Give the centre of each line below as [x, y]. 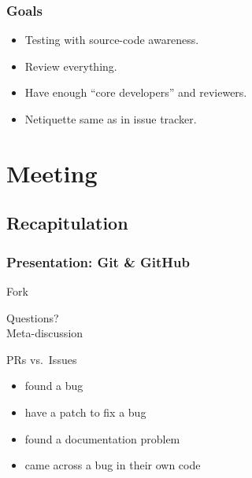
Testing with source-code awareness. [112, 40]
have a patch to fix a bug [85, 412]
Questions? [33, 317]
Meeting [52, 173]
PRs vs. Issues [42, 359]
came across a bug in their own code [113, 465]
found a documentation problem [102, 438]
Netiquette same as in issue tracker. [111, 119]
